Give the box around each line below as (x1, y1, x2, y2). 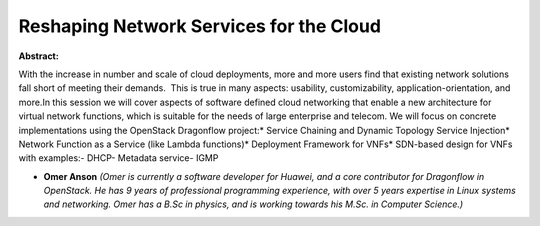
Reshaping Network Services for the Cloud (18, 15, 382, 37)
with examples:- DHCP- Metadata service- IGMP (18, 152, 219, 164)
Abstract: (18, 50, 59, 62)
